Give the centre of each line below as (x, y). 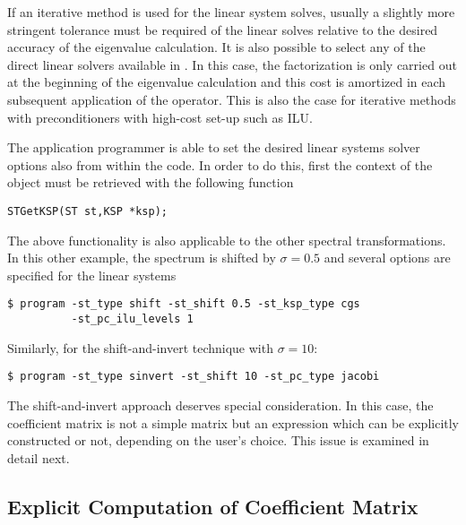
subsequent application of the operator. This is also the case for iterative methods (232, 99)
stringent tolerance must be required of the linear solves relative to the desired (223, 29)
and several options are (387, 258)
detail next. (39, 457)
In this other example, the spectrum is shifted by (142, 258)
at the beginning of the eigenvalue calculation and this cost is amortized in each (227, 82)
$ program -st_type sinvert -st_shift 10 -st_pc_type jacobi (194, 377)
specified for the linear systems (92, 275)
